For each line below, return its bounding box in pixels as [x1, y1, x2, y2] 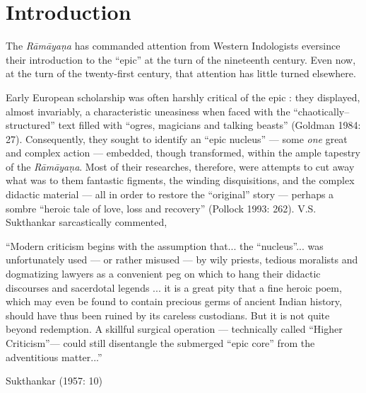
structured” [6, 118, 55, 132]
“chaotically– [293, 103, 350, 118]
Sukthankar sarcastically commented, [6, 215, 167, 229]
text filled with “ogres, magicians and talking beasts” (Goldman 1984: [58, 118, 361, 132]
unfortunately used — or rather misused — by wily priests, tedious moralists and [6, 252, 358, 267]
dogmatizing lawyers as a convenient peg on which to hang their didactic [6, 266, 321, 281]
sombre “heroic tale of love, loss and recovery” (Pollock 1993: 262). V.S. [6, 200, 317, 215]
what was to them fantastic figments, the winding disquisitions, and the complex [6, 173, 355, 188]
